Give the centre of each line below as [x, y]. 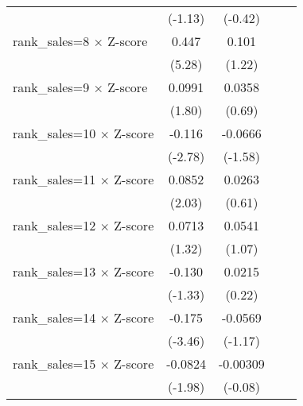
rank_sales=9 [51, 87]
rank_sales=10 [54, 133]
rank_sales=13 [54, 271]
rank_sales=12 [54, 225]
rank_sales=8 [51, 41]
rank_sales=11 [54, 179]
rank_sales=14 [54, 317]
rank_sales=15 [54, 363]
